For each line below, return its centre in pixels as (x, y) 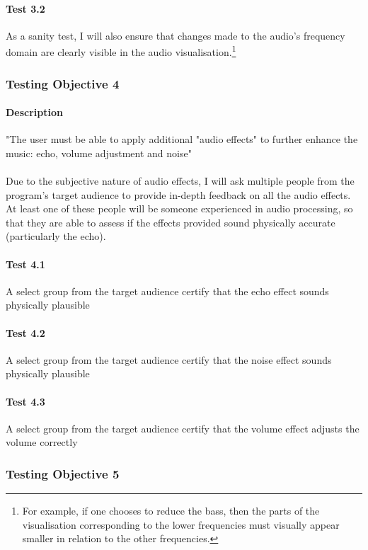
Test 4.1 (25, 264)
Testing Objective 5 (63, 473)
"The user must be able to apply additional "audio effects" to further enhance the (182, 139)
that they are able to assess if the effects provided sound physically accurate (171, 222)
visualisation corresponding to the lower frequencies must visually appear (181, 524)
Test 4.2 (25, 332)
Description (35, 112)
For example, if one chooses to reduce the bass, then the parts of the (171, 511)
